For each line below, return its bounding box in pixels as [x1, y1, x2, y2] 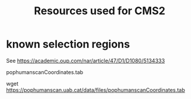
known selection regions [6, 37, 130, 51]
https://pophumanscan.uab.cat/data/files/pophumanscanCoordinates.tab [6, 86, 186, 93]
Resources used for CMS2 [34, 4, 165, 18]
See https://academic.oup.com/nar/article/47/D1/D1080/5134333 [6, 57, 165, 64]
